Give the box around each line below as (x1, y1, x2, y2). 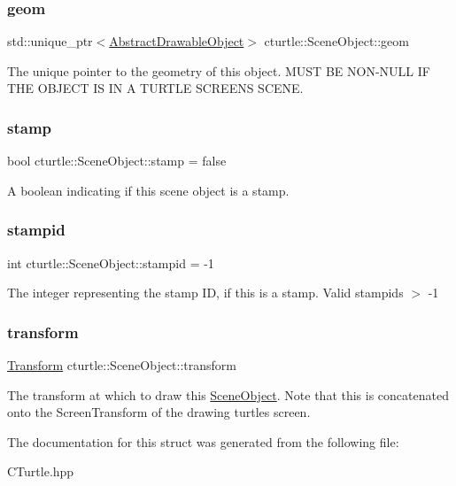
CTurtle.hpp (7, 462, 74, 481)
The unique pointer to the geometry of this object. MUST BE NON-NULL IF (7, 61, 430, 80)
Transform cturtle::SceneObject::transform (7, 356, 237, 374)
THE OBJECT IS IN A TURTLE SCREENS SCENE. (7, 79, 304, 97)
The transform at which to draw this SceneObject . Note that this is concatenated (7, 385, 449, 404)
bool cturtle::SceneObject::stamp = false (7, 151, 227, 170)
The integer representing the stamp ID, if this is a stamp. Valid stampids (7, 283, 404, 302)
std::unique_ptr (7, 32, 93, 50)
